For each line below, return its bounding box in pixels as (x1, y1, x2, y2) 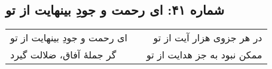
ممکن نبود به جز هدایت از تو (146, 48, 262, 62)
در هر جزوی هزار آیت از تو (153, 31, 262, 45)
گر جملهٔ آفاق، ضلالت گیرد (10, 48, 117, 62)
